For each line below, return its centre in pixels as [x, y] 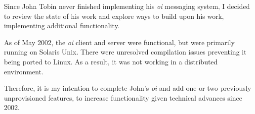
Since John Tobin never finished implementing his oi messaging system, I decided [127, 6]
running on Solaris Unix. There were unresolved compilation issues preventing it [125, 52]
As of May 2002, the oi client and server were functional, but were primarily [119, 42]
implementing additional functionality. [62, 26]
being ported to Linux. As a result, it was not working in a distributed [111, 61]
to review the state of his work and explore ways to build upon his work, [114, 16]
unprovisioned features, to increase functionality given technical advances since [123, 97]
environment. [24, 71]
